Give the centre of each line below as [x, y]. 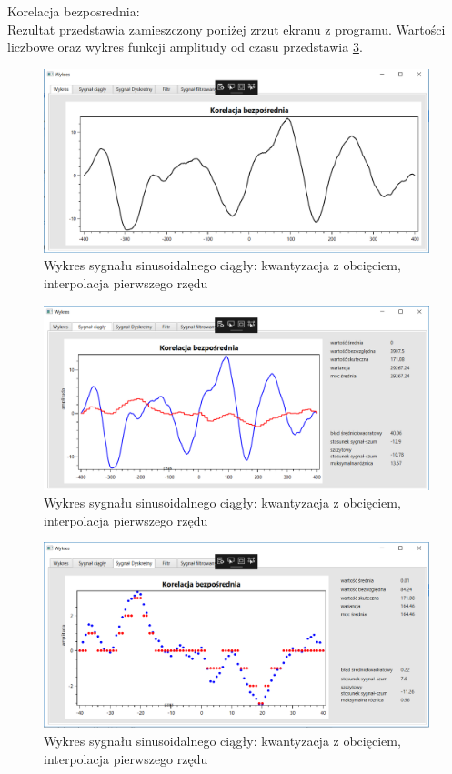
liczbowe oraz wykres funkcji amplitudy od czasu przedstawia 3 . [185, 47]
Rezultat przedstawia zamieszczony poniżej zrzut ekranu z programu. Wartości [226, 29]
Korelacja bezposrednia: [74, 11]
